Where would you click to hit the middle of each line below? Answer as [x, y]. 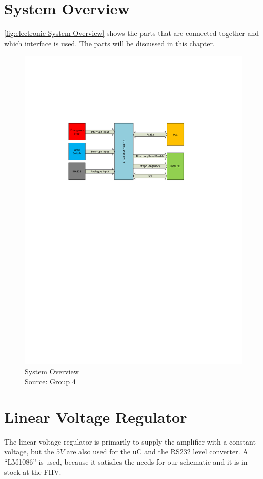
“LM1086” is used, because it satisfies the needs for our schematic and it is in [126, 461]
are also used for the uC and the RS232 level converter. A [157, 452]
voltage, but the [29, 452]
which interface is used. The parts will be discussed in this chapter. [109, 43]
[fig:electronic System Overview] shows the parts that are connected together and [132, 33]
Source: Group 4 [50, 382]
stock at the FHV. [33, 472]
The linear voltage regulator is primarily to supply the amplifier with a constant [130, 441]
